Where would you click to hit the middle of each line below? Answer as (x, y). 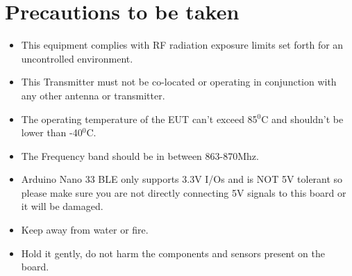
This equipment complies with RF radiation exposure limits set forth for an (182, 45)
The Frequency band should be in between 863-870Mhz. (140, 155)
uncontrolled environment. (77, 58)
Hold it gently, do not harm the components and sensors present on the (173, 253)
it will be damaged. (62, 206)
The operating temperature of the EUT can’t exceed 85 (139, 119)
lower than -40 (52, 132)
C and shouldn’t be (302, 119)
